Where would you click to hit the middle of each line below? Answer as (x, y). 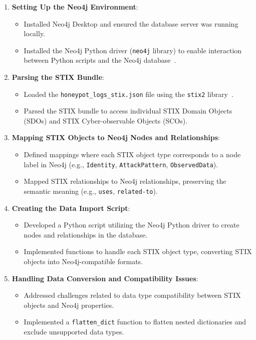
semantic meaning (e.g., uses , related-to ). (91, 191)
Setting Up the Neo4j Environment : (75, 7)
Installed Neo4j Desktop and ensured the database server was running (131, 23)
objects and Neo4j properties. (69, 305)
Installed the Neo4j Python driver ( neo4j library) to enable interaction (133, 50)
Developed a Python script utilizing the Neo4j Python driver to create (132, 225)
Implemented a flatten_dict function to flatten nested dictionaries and (135, 322)
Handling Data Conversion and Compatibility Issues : (105, 278)
